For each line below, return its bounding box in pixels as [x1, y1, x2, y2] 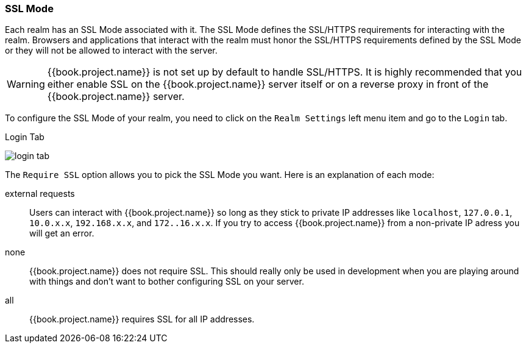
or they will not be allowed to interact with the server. [5, 45, 218, 56]
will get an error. [29, 228, 94, 239]
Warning [7, 78, 45, 91]
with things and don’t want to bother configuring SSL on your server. [29, 276, 304, 287]
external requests [5, 188, 75, 199]
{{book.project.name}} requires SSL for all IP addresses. [29, 314, 255, 325]
